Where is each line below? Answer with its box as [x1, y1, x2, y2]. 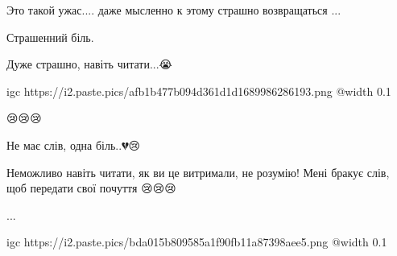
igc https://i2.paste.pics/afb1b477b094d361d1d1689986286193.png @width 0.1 [6, 82, 391, 99]
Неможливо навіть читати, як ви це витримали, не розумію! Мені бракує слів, [6, 163, 390, 180]
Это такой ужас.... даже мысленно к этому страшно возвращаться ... [6, 2, 341, 18]
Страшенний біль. [6, 28, 94, 45]
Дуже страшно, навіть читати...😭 [6, 56, 172, 72]
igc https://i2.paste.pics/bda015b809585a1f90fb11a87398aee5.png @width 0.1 [6, 233, 387, 250]
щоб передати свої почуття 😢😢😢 [6, 180, 176, 196]
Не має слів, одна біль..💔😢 [6, 136, 141, 153]
